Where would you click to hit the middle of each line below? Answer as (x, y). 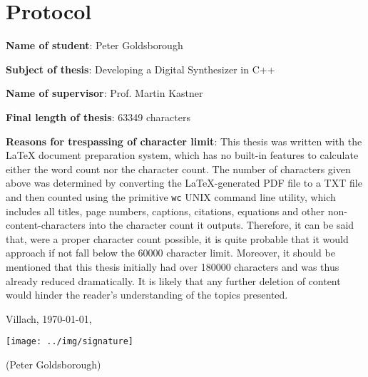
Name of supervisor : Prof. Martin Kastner (104, 93)
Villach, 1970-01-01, (49, 318)
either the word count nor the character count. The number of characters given (178, 169)
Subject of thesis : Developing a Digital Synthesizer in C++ (140, 69)
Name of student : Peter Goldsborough (94, 45)
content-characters (46, 225)
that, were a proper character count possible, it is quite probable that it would (177, 238)
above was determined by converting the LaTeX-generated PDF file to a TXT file (184, 183)
